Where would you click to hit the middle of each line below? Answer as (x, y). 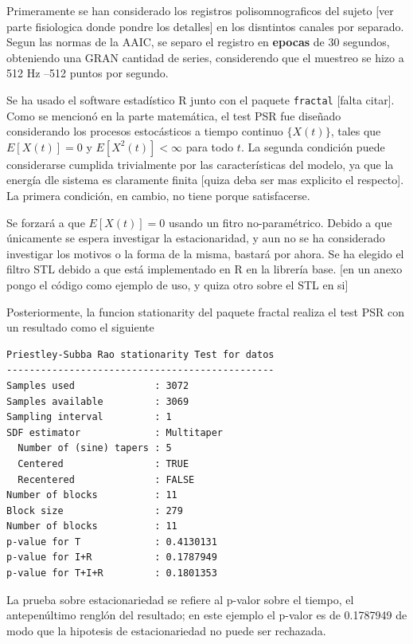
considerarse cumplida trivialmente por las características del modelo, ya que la (200, 164)
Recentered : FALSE (106, 479)
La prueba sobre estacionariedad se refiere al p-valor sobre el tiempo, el (180, 599)
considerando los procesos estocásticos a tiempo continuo (145, 131)
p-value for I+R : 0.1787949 (112, 558)
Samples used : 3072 (98, 385)
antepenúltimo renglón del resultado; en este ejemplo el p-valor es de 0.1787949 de (207, 615)
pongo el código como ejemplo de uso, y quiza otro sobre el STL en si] (177, 284)
